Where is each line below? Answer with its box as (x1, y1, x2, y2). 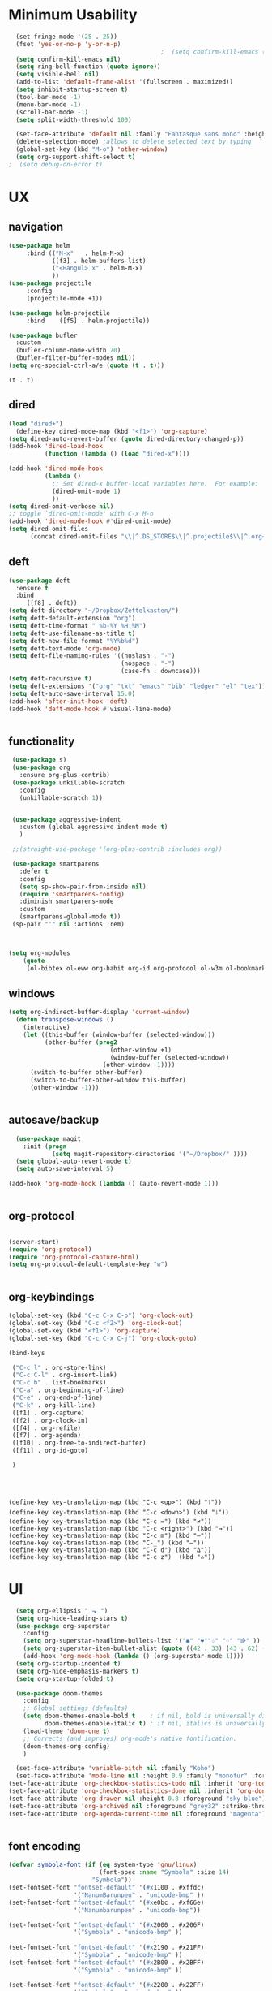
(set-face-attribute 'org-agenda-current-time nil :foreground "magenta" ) (8, 1809, 266, 1818)
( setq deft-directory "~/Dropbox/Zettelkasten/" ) (8, 607, 180, 615)
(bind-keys (8, 1349, 45, 1357)
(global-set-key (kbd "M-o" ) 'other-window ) (15, 145, 168, 153)
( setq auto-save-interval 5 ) (15, 1165, 114, 1173)
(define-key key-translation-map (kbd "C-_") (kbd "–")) (8, 1539, 205, 1547)
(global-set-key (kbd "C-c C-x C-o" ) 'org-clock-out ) (8, 1311, 194, 1320)
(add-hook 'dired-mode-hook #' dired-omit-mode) (8, 517, 172, 525)
